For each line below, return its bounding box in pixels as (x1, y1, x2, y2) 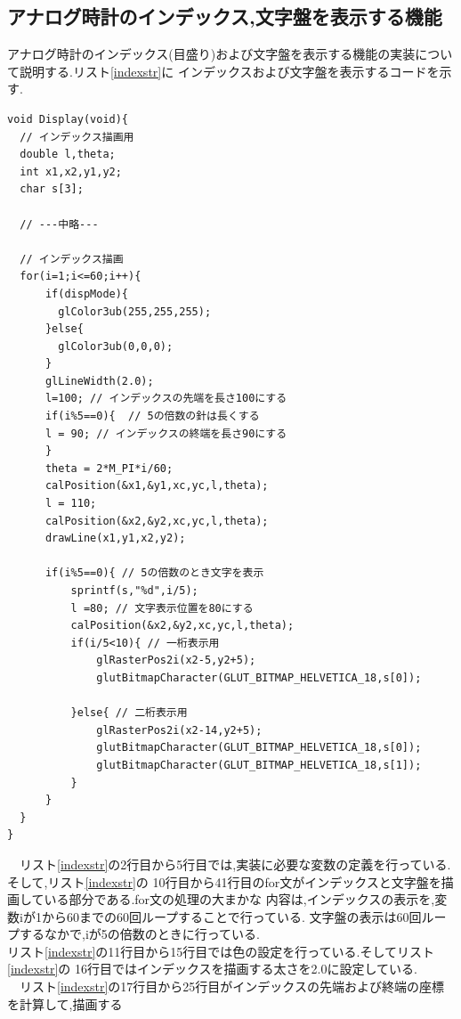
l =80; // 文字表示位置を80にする (70, 601, 254, 615)
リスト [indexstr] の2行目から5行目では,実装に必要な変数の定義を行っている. (19, 854, 451, 873)
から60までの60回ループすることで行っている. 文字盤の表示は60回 (41, 907, 422, 925)
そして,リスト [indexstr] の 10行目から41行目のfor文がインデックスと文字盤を (7, 872, 441, 891)
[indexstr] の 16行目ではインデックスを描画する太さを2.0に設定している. (7, 959, 417, 978)
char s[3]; (20, 183, 84, 196)
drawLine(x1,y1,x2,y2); (44, 532, 186, 545)
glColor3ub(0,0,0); (58, 339, 174, 353)
